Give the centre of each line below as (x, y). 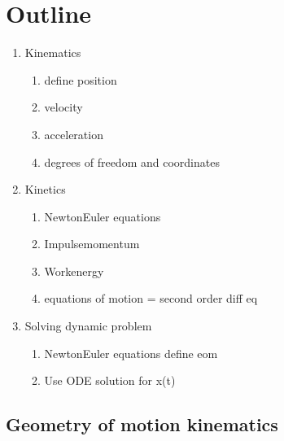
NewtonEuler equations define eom (131, 353)
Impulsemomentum (92, 244)
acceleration (74, 134)
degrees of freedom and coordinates (132, 162)
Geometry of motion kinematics (142, 424)
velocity (63, 107)
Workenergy (74, 271)
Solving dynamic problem (88, 326)
